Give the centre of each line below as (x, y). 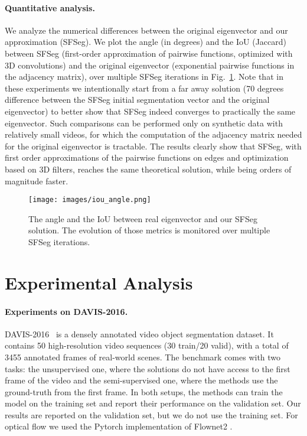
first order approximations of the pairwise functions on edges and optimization (147, 157)
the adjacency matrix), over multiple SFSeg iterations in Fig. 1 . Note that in (144, 77)
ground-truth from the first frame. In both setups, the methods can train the (144, 391)
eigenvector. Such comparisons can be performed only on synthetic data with (144, 123)
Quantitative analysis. (50, 7)
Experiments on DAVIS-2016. (66, 311)
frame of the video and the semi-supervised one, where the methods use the (141, 380)
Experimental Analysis (99, 282)
